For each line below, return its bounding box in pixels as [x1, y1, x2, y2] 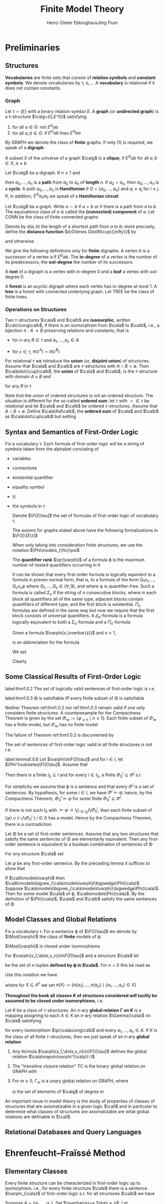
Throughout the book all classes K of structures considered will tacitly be [5, 993, 158, 999]
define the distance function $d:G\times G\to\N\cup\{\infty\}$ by [5, 229, 136, 235]
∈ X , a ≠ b [5, 161, 27, 166]
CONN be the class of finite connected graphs [5, 214, 99, 220]
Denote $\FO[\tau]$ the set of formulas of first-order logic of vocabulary [12, 513, 159, 519]
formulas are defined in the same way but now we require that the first [12, 607, 154, 613]
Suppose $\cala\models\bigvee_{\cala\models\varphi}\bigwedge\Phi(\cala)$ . [5, 885, 160, 891]
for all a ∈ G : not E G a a [12, 123, 58, 130]
